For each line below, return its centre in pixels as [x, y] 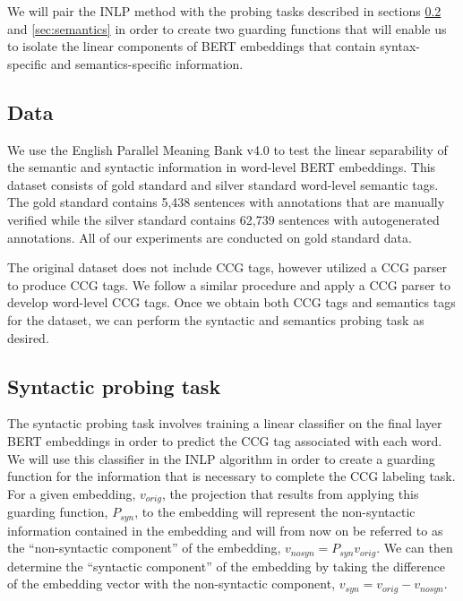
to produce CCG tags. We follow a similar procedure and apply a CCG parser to [229, 284]
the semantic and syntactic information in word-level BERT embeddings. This [222, 167]
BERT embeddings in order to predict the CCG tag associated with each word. [225, 440]
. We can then [415, 548]
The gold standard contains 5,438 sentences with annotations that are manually [226, 202]
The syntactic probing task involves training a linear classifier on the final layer [225, 423]
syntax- [400, 46]
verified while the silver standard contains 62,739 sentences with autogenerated [223, 219]
